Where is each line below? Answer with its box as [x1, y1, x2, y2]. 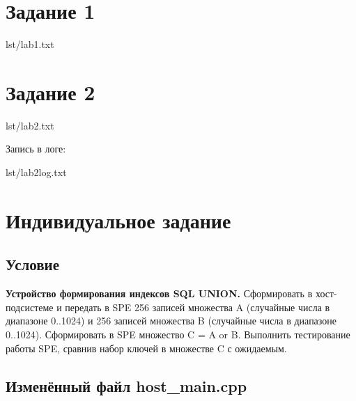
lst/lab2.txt [6, 118, 54, 132]
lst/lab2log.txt [6, 165, 67, 180]
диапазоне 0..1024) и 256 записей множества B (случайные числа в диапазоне [6, 313, 336, 328]
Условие [6, 253, 59, 275]
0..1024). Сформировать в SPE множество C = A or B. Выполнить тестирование [6, 327, 350, 341]
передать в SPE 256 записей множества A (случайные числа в [65, 299, 330, 314]
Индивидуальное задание [6, 205, 231, 234]
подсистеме [6, 299, 54, 314]
